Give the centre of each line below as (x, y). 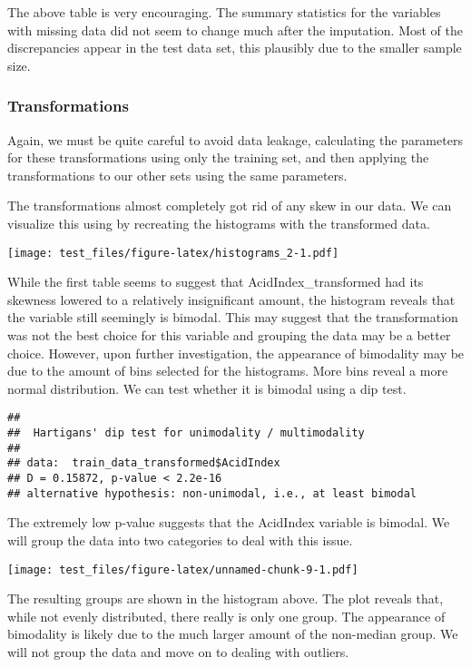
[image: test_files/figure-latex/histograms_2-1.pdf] (173, 253)
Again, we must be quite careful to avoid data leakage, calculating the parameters (235, 139)
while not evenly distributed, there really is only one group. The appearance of (226, 616)
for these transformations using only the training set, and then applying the (218, 157)
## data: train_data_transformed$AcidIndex (144, 463)
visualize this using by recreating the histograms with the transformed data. (219, 223)
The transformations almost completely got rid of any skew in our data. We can (230, 206)
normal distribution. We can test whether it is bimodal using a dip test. (207, 388)
